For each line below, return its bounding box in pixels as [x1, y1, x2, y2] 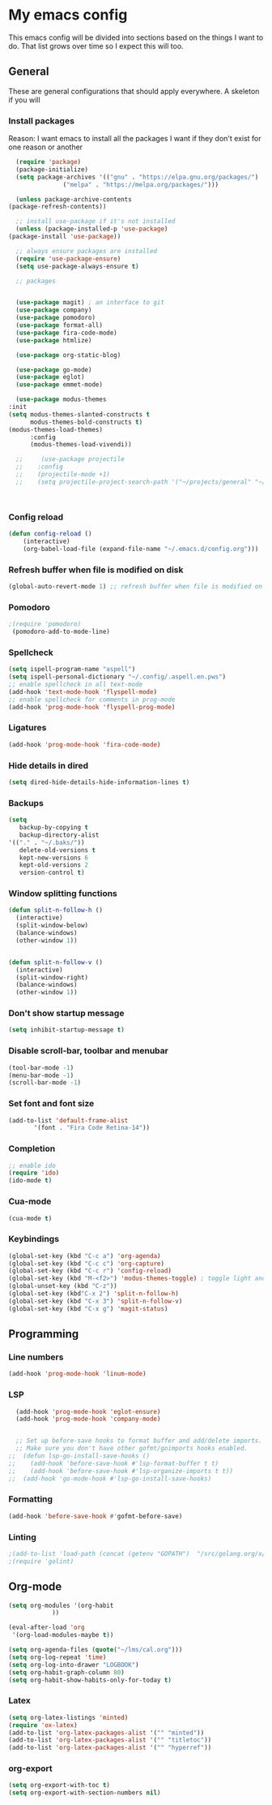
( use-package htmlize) [15, 336, 92, 344]
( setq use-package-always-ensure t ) [15, 262, 139, 270]
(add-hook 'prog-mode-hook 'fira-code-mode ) [8, 740, 161, 748]
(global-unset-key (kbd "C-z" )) [8, 1282, 117, 1290]
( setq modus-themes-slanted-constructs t [8, 410, 151, 419]
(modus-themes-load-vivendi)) [29, 441, 132, 449]
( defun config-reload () [8, 530, 92, 538]
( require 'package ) [15, 158, 82, 166]
